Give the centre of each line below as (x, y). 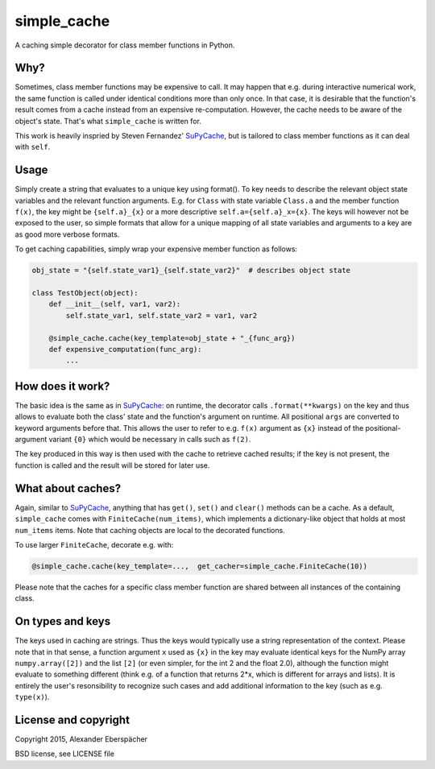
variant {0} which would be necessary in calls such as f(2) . (150, 440)
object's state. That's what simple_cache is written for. (108, 121)
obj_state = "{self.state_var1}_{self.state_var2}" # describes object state (191, 271)
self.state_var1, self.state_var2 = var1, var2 (162, 315)
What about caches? (68, 488)
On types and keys (63, 621)
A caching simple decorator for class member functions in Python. (125, 45)
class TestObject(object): (85, 293)
